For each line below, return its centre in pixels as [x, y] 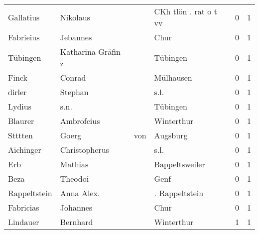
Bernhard [76, 222]
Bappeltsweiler [180, 164]
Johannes [76, 207]
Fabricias [24, 207]
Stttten [20, 135]
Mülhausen [173, 77]
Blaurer [21, 121]
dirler [17, 92]
